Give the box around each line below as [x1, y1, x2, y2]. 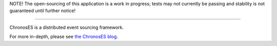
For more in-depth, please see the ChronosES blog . [9, 33, 118, 40]
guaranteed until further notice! [9, 8, 76, 14]
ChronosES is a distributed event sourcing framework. [9, 24, 124, 30]
